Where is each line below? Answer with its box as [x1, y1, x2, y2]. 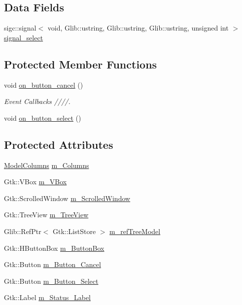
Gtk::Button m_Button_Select [4, 275, 99, 286]
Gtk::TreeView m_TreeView [4, 209, 89, 220]
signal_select [4, 32, 43, 42]
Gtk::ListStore [52, 226, 96, 236]
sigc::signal [4, 23, 36, 33]
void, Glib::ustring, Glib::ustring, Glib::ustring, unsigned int [47, 23, 229, 33]
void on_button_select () [4, 112, 81, 123]
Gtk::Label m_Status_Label [4, 292, 91, 303]
